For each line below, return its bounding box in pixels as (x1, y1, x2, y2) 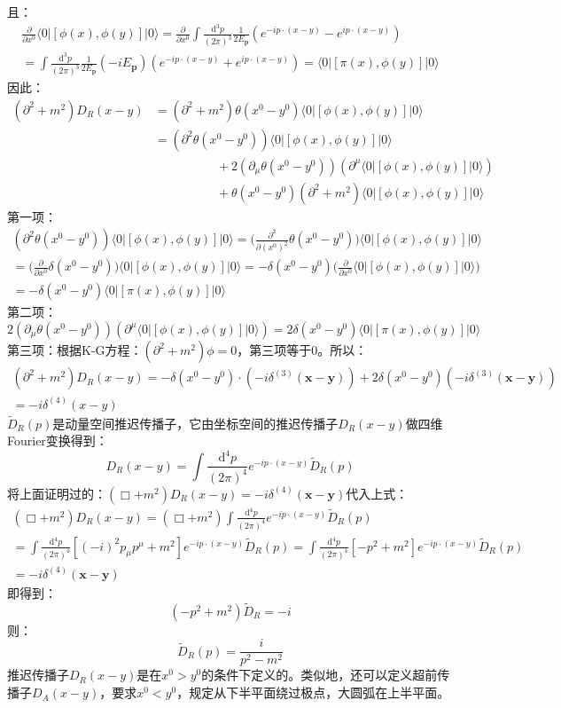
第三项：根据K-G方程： (7, 341, 143, 359)
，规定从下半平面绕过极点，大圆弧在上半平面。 (176, 683, 450, 702)
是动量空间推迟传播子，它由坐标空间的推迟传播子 (52, 413, 339, 432)
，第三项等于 (237, 341, 312, 359)
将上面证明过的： (7, 484, 106, 502)
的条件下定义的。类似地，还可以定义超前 (201, 665, 438, 684)
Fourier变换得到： (7, 431, 108, 450)
